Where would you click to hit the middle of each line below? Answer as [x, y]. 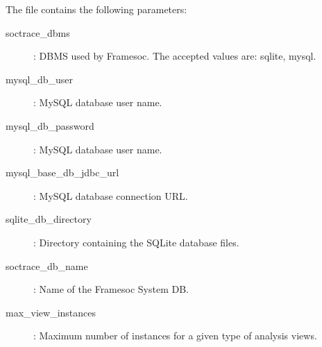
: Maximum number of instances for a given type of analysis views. [175, 336]
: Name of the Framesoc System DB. [111, 289]
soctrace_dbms [38, 32]
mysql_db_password [50, 125]
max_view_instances [51, 312]
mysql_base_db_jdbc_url [62, 172]
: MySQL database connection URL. [111, 195]
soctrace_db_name [47, 265]
